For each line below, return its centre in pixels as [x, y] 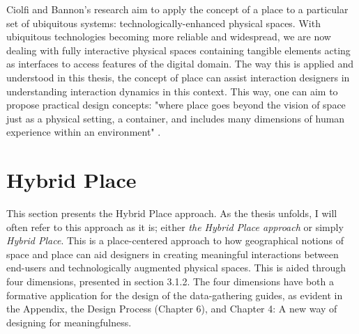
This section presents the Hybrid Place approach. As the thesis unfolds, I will [172, 213]
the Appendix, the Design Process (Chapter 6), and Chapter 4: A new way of [172, 309]
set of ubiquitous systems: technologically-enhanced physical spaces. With [163, 23]
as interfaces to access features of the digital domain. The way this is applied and [180, 64]
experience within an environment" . [84, 132]
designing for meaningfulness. [69, 322]
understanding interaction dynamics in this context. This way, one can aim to [172, 91]
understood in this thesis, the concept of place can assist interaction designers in [178, 77]
